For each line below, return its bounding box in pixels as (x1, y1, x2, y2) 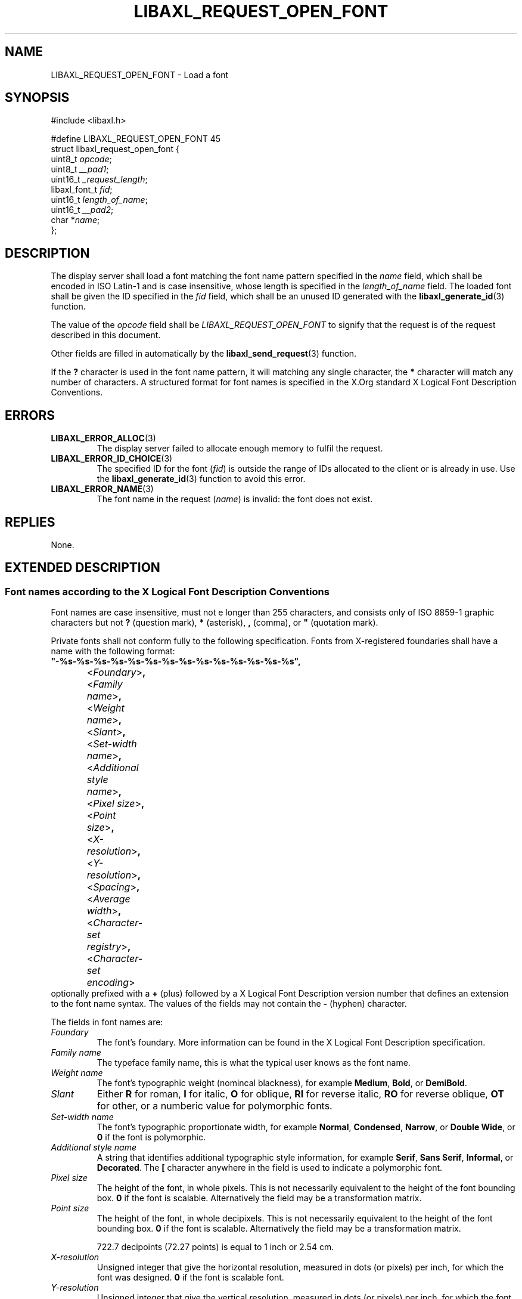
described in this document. (51, 330, 161, 341)
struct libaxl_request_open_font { (51, 144, 179, 154)
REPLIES (5, 514, 55, 530)
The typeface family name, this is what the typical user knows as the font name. (97, 1057, 411, 1068)
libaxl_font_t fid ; (51, 184, 113, 195)
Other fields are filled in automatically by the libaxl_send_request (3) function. (51, 348, 357, 359)
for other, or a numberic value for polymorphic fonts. (97, 1100, 333, 1112)
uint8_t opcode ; (51, 154, 112, 165)
